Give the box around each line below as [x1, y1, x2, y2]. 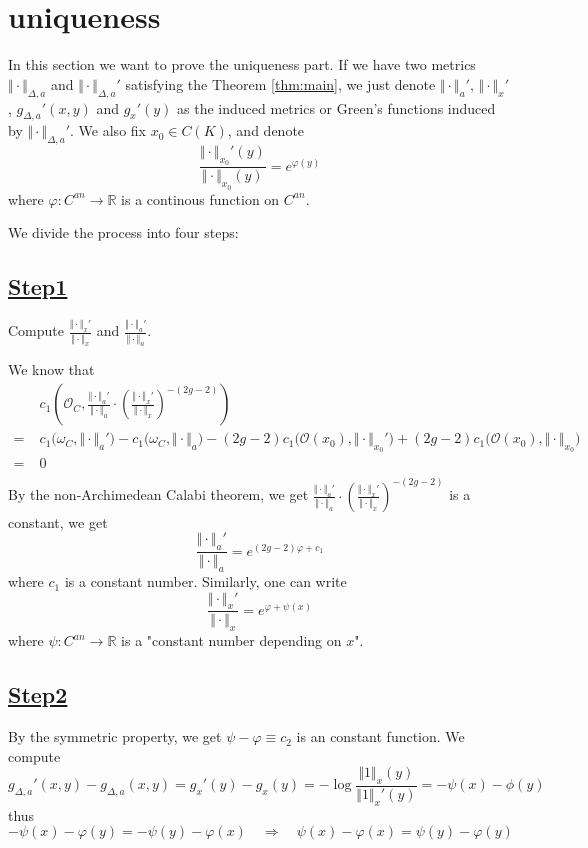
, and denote [227, 120, 305, 141]
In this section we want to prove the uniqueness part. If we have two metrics [8, 54, 476, 75]
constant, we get [8, 511, 108, 532]
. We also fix [70, 120, 146, 141]
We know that [8, 359, 95, 380]
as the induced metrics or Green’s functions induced [177, 97, 496, 118]
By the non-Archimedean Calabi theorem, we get [8, 484, 309, 505]
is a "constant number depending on [121, 630, 342, 651]
